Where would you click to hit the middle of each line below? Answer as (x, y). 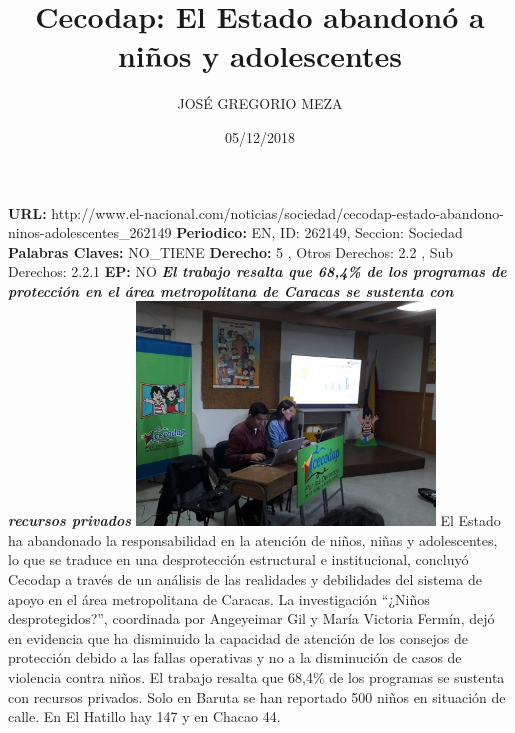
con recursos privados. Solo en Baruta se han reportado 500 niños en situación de (257, 696)
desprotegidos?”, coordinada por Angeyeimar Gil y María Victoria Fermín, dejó (251, 618)
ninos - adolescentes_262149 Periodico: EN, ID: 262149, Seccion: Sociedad (235, 232)
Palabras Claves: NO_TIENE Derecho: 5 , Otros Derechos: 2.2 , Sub (231, 251)
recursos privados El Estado (254, 520)
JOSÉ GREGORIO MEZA (260, 103)
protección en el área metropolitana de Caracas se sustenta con (231, 290)
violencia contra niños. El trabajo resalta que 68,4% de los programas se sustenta (256, 676)
